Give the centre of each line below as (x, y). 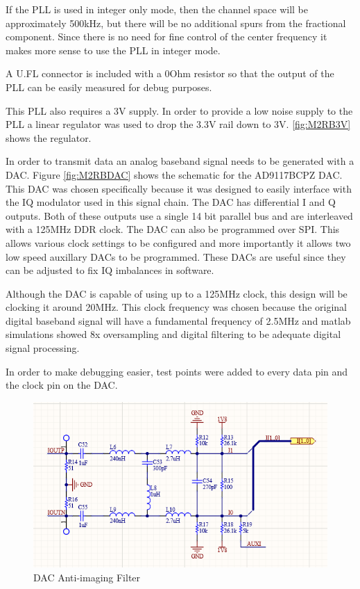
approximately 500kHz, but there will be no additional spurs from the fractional (176, 23)
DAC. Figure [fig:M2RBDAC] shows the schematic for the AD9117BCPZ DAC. (174, 174)
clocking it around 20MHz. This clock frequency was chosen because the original (176, 307)
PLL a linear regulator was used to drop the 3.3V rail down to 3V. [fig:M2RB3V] (178, 124)
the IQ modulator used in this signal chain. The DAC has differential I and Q (171, 202)
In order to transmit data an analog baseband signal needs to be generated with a (180, 161)
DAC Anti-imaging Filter (87, 577)
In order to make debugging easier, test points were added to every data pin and (177, 371)
